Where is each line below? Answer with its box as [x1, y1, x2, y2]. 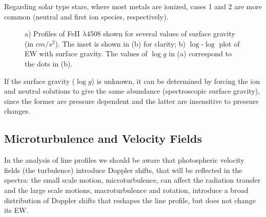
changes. [4, 105, 31, 116]
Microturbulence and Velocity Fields [4, 131, 202, 146]
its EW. [4, 205, 29, 215]
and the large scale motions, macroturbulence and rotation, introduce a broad [4, 184, 249, 195]
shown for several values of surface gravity [103, 28, 235, 39]
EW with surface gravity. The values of [25, 48, 148, 59]
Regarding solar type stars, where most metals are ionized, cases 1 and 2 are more [4, 1, 262, 11]
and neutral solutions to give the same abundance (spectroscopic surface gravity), [4, 85, 260, 96]
